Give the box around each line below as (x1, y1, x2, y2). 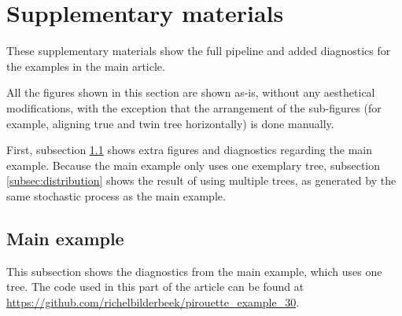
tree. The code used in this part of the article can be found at (6, 278, 304, 295)
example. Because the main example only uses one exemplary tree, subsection (6, 156, 381, 173)
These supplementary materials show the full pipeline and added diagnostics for (6, 42, 391, 59)
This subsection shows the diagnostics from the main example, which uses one (6, 263, 382, 279)
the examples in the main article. (6, 57, 165, 74)
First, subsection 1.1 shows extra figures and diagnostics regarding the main (6, 141, 372, 158)
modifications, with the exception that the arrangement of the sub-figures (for (6, 99, 382, 116)
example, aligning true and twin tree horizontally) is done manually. (6, 115, 334, 131)
